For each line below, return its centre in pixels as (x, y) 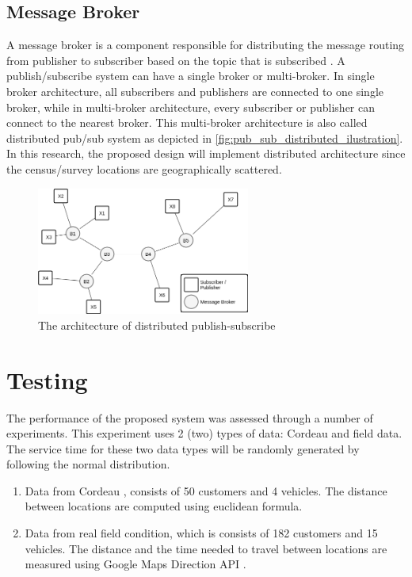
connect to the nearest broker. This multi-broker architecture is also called (187, 122)
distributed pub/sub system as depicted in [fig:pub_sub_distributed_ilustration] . (205, 138)
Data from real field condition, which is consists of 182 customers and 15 (201, 533)
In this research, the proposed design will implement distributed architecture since (206, 153)
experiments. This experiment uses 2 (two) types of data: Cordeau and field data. (204, 433)
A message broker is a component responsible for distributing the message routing (206, 45)
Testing (47, 379)
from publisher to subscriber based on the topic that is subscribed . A (176, 60)
